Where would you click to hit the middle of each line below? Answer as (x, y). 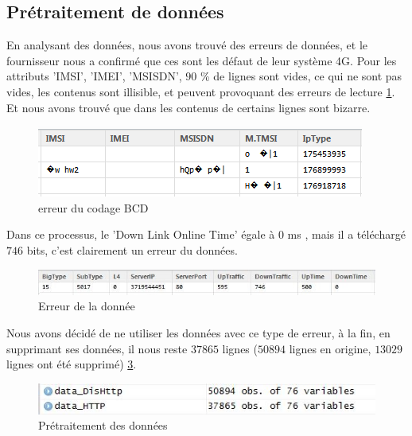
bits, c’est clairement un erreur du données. (132, 249)
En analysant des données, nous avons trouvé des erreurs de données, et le (187, 45)
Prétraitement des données (103, 425)
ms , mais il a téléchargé (346, 234)
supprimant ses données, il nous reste (97, 348)
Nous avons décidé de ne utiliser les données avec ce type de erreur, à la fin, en (198, 332)
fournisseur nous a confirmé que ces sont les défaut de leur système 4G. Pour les (202, 60)
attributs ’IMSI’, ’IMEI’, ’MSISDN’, (94, 76)
